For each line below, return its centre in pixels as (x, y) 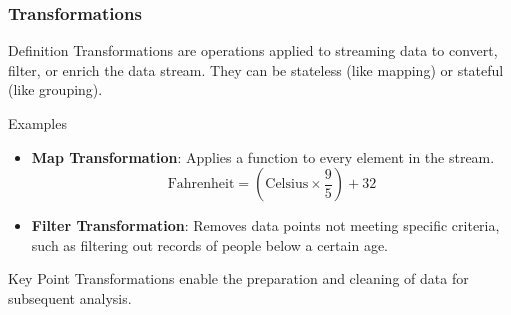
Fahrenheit (201, 184)
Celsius (287, 184)
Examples (37, 123)
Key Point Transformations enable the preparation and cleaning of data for (238, 278)
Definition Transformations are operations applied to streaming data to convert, (253, 50)
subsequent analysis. (70, 297)
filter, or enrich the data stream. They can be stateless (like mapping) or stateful (256, 69)
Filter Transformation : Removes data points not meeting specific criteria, (265, 225)
